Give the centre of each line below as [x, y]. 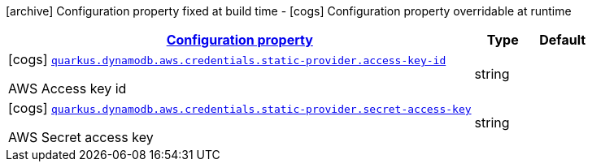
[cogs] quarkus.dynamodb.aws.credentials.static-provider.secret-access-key [240, 108]
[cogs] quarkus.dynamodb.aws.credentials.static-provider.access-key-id [227, 59]
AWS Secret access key [81, 137]
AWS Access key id [67, 88]
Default [563, 40]
